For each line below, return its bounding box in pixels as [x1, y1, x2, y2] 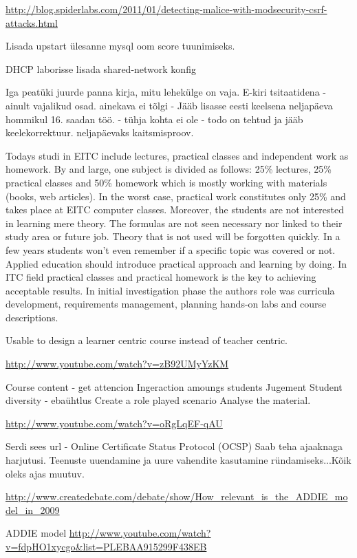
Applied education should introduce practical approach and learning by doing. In [6, 256, 347, 270]
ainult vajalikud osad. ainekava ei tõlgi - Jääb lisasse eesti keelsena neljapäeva [6, 98, 333, 112]
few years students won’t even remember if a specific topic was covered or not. [6, 242, 336, 257]
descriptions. [6, 310, 58, 324]
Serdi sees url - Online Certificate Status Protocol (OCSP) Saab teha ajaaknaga [6, 439, 343, 453]
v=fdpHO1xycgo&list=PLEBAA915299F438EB [6, 539, 207, 553]
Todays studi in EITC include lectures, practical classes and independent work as [6, 148, 349, 162]
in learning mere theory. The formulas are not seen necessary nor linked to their [6, 215, 343, 230]
